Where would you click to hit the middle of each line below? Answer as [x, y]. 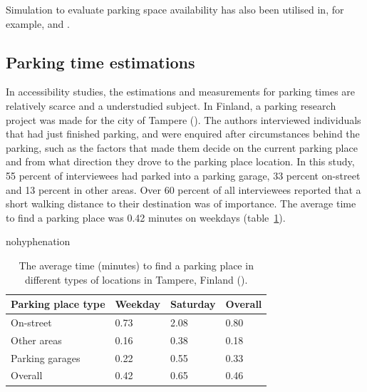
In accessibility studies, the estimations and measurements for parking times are [181, 92]
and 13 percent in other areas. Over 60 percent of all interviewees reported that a [183, 189]
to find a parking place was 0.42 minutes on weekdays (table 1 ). [146, 217]
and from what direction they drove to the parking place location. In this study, [180, 161]
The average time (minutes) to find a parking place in [136, 265]
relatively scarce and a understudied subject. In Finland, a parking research [171, 105]
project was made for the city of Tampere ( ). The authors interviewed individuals [183, 119]
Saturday [193, 304]
